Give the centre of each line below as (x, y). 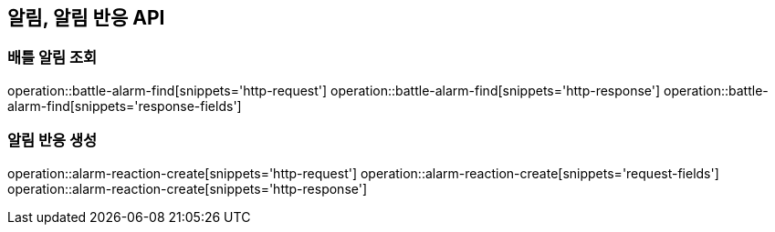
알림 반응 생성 (52, 141)
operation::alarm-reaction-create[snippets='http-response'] (188, 188)
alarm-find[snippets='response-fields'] (125, 106)
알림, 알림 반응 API (86, 18)
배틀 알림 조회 (52, 58)
